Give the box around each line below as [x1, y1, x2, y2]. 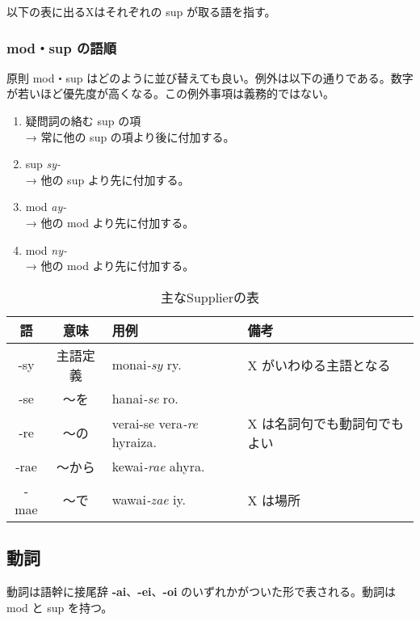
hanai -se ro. [111, 389, 178, 408]
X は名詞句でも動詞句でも [247, 413, 404, 433]
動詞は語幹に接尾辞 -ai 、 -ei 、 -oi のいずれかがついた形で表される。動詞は [6, 582, 397, 599]
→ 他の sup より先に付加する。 [25, 171, 190, 188]
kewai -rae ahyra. [111, 457, 205, 476]
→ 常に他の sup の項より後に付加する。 [25, 128, 235, 145]
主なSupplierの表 [161, 287, 259, 306]
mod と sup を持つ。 [6, 598, 113, 615]
